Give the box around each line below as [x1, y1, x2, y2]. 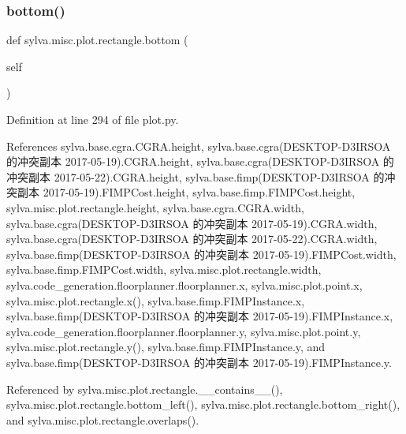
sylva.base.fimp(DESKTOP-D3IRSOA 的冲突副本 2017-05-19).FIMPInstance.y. [6, 354, 392, 370]
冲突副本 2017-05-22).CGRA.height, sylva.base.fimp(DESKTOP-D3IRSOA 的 [6, 168, 385, 185]
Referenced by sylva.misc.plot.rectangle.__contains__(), [6, 380, 283, 397]
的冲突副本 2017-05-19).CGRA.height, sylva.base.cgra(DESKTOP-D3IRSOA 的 [6, 153, 394, 170]
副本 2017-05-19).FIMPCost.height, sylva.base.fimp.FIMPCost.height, [17, 184, 356, 200]
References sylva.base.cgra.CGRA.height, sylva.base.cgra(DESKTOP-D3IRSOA [6, 137, 391, 154]
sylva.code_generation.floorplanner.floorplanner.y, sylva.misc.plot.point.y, [6, 323, 361, 339]
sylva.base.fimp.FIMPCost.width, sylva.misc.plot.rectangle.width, [6, 261, 322, 278]
